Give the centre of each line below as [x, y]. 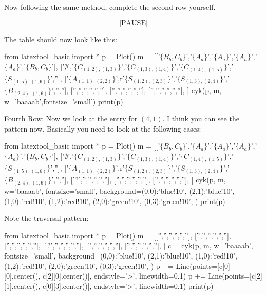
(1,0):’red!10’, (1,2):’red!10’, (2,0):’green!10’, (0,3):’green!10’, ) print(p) [115, 201]
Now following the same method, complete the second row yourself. [110, 7]
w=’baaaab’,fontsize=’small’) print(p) [64, 101]
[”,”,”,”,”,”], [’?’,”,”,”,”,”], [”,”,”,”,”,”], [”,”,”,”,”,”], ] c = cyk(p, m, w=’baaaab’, [129, 245]
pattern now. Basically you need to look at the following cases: [103, 128]
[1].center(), [22, 285]
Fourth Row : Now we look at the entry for [71, 118]
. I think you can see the [201, 118]
